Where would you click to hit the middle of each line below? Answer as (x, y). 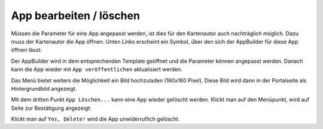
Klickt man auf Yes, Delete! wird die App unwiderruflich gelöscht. (95, 119)
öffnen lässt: (26, 50)
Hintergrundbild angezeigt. (44, 88)
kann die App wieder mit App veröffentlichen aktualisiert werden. (97, 69)
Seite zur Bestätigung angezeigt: (51, 108)
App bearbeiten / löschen (76, 16)
